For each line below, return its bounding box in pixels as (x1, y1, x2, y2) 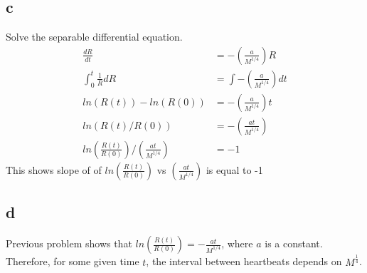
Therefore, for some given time (6, 254, 139, 269)
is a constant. (265, 236, 323, 251)
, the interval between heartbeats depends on (146, 254, 342, 269)
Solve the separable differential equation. (6, 29, 183, 44)
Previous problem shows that (6, 236, 132, 251)
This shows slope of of (6, 162, 102, 177)
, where (221, 236, 253, 251)
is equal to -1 (206, 162, 263, 177)
